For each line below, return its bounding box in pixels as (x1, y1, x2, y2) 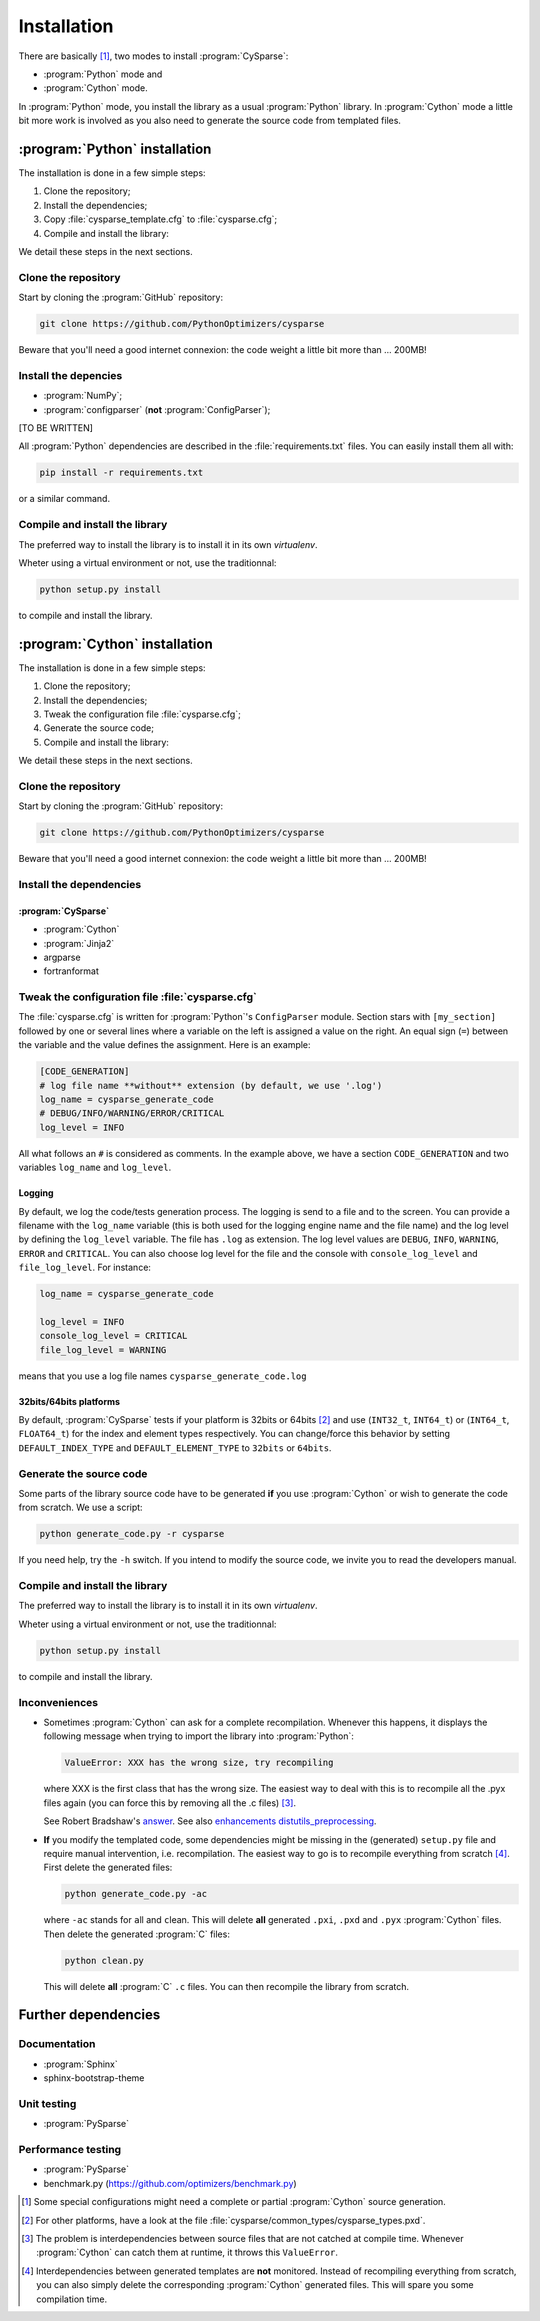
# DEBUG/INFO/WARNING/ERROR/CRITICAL (39, 1108, 225, 1119)
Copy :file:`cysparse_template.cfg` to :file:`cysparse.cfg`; (43, 213, 278, 225)
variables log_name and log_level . (18, 1161, 172, 1174)
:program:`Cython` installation (18, 635, 214, 652)
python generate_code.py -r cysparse (39, 1528, 225, 1540)
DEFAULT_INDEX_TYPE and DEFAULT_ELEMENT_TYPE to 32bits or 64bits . (18, 1441, 332, 1454)
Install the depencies (18, 368, 123, 382)
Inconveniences (18, 1695, 99, 1709)
